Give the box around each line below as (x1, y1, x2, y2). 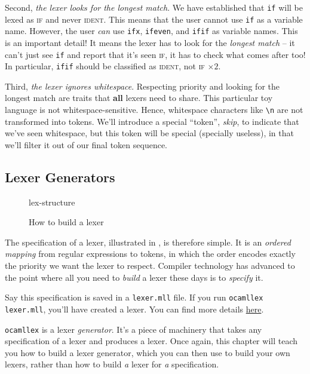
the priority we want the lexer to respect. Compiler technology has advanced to (5, 259, 295, 272)
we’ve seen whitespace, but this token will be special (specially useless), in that (5, 127, 294, 139)
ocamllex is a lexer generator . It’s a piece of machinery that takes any (5, 323, 262, 335)
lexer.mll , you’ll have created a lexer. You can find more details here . (5, 302, 264, 315)
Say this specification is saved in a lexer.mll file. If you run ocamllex (5, 291, 263, 304)
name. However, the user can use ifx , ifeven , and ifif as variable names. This (5, 24, 298, 37)
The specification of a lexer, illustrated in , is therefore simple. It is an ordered (5, 235, 291, 248)
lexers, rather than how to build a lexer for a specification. (5, 358, 219, 370)
